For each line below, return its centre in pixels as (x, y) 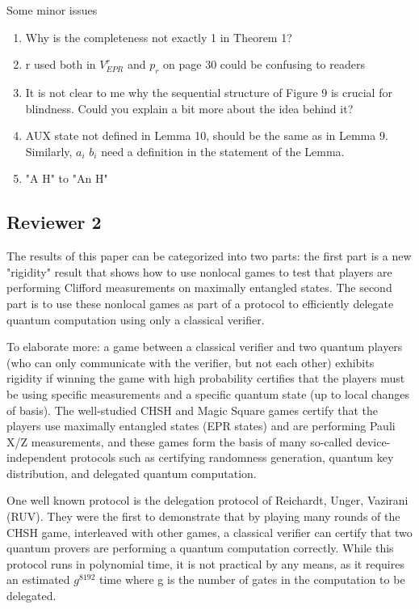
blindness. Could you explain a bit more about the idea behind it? (189, 108)
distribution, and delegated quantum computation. (132, 473)
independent (37, 457)
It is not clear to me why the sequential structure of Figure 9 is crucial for (209, 92)
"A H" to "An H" (67, 178)
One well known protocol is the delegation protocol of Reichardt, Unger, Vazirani (207, 500)
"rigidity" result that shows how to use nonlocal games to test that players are (199, 271)
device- (373, 441)
